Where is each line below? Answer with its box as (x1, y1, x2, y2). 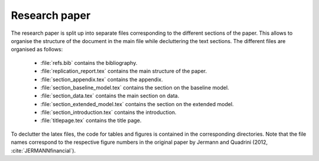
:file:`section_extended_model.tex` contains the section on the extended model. (40, 100, 234, 107)
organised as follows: (11, 46, 63, 53)
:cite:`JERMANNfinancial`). (11, 147, 76, 154)
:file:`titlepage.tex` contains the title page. (40, 117, 142, 124)
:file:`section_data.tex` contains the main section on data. (40, 92, 180, 100)
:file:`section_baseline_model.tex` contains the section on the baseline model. (40, 84, 230, 91)
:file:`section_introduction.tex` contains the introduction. (40, 109, 177, 116)
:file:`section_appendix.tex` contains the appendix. (40, 75, 163, 83)
